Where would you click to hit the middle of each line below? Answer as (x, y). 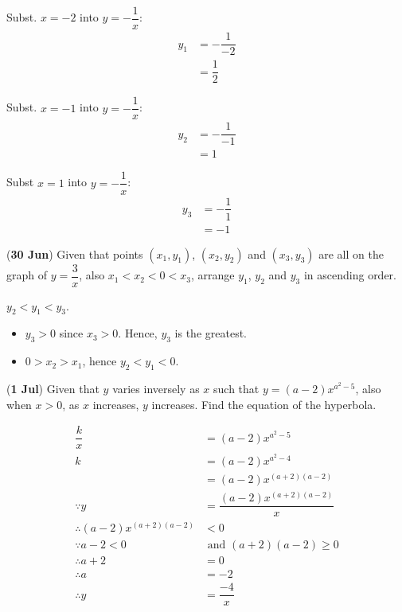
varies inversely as (156, 389)
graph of (27, 275)
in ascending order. (350, 275)
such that (236, 389)
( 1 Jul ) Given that (53, 389)
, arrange (213, 275)
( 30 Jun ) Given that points (75, 253)
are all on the (351, 253)
